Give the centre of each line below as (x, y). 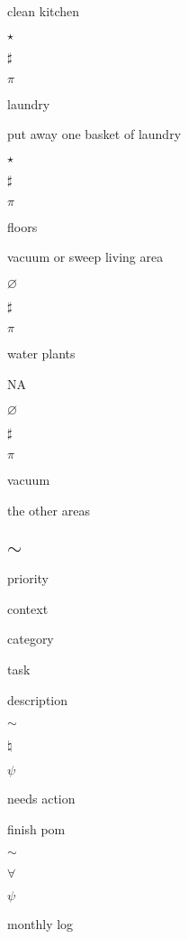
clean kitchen (44, 11)
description (38, 699)
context (28, 608)
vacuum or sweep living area (85, 257)
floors (22, 226)
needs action (41, 799)
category (31, 639)
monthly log (40, 924)
